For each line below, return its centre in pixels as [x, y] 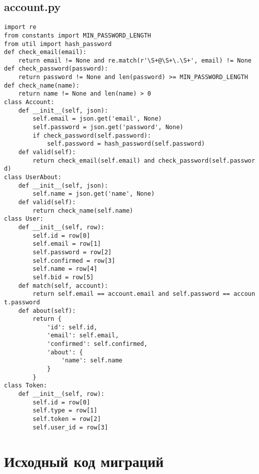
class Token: [26, 386]
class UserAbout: [33, 177]
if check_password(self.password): [92, 135]
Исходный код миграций [84, 461]
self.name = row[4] [65, 269]
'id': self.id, [72, 327]
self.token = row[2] [67, 419]
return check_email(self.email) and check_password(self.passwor [144, 160]
